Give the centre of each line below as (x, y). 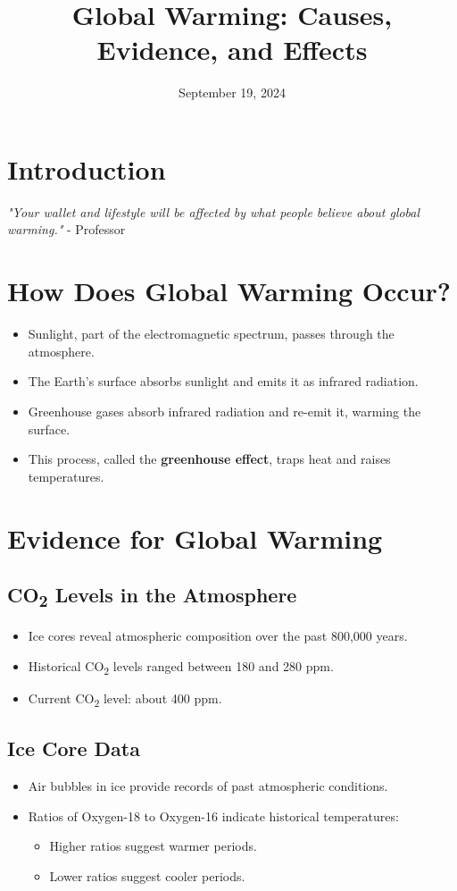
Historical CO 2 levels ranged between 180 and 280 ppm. (181, 667)
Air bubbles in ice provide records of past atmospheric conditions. (208, 786)
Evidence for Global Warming (195, 538)
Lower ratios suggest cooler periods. (147, 876)
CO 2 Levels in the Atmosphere (152, 597)
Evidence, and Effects (232, 50)
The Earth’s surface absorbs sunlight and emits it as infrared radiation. (223, 381)
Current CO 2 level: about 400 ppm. (125, 699)
